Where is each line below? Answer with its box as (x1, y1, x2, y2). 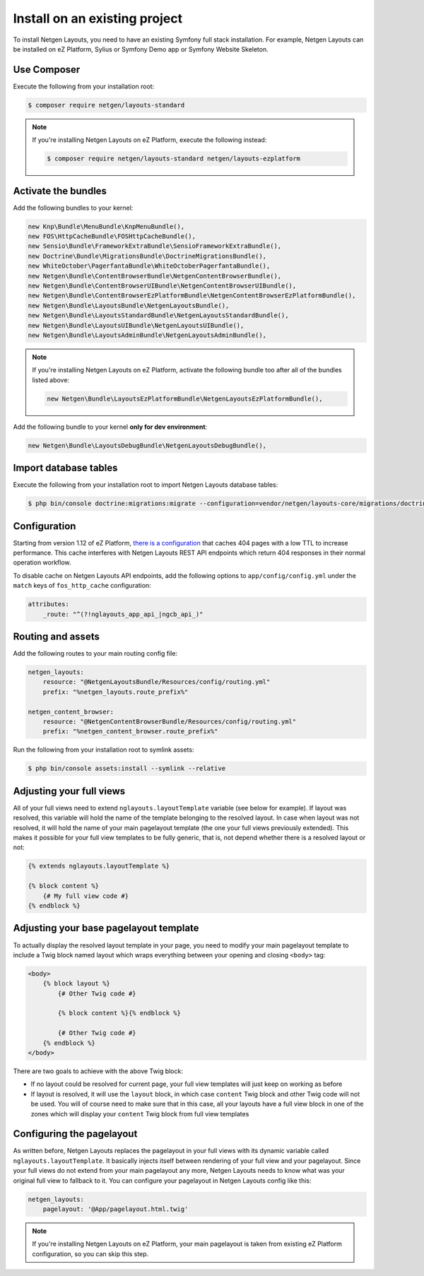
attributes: (28, 601, 70, 608)
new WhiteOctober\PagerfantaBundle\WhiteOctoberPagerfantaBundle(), (28, 262, 271, 270)
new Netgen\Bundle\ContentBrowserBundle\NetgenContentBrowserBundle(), (28, 272, 282, 280)
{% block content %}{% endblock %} (57, 1009, 182, 1017)
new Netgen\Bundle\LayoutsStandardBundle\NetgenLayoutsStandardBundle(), (28, 312, 289, 319)
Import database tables (13, 462, 118, 474)
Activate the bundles (13, 184, 107, 197)
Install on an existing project (13, 11, 183, 26)
